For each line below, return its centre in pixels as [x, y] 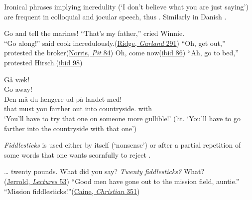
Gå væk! [17, 79]
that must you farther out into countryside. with [78, 108]
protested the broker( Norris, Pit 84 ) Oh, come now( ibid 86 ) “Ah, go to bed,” [121, 53]
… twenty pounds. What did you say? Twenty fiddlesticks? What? [104, 171]
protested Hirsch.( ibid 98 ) [43, 62]
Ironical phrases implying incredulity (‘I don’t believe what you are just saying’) [126, 6]
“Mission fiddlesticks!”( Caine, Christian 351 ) [72, 191]
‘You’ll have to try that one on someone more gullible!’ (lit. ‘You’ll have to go [123, 118]
